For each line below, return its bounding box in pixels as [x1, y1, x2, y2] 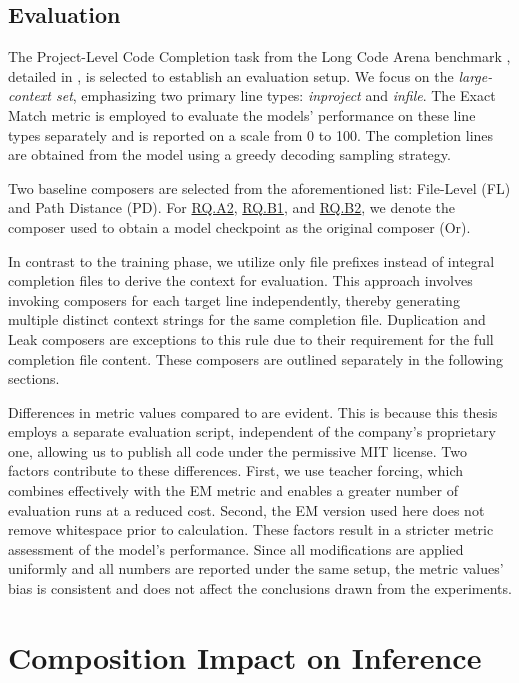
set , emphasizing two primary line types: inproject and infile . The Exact [55, 85, 496, 106]
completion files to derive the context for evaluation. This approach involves [8, 270, 473, 291]
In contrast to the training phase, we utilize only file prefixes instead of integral [8, 250, 495, 271]
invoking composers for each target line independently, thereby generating [8, 289, 460, 310]
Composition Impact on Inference [8, 636, 482, 677]
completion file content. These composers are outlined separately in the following [8, 348, 504, 369]
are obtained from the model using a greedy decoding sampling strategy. [8, 144, 451, 165]
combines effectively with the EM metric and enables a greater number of [8, 480, 459, 501]
